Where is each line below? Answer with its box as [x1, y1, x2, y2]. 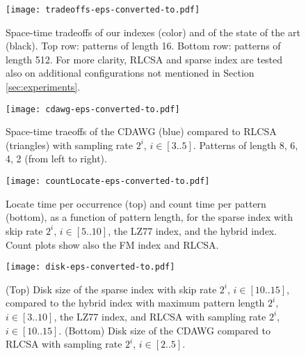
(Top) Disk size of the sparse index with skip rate [6, 281, 217, 296]
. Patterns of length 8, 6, [193, 137, 298, 152]
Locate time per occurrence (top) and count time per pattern [6, 196, 266, 210]
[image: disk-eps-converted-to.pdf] [6, 262, 175, 272]
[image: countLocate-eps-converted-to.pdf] [6, 176, 210, 187]
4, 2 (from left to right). [6, 151, 107, 166]
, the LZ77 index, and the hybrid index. [108, 223, 277, 238]
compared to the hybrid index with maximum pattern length [6, 295, 265, 310]
